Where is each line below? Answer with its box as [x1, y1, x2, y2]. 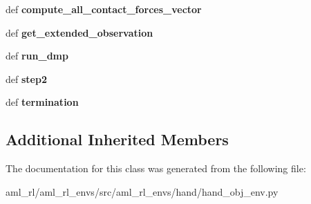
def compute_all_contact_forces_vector [6, 2, 202, 16]
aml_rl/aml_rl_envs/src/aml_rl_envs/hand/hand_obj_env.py [6, 184, 279, 198]
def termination [6, 95, 79, 109]
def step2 [6, 71, 47, 86]
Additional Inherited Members [6, 129, 229, 150]
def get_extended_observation [6, 25, 153, 39]
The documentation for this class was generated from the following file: [6, 161, 306, 176]
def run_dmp [6, 48, 68, 63]
